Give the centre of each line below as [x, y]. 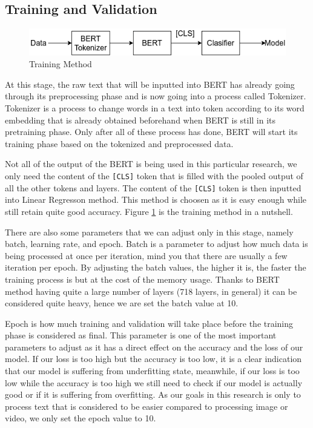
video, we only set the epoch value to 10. [81, 418]
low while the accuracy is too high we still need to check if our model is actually [154, 382]
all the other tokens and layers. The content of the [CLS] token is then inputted [153, 187]
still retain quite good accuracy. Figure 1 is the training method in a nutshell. [149, 211]
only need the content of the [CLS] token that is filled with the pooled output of [154, 176]
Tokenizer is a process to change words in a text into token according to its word [155, 108]
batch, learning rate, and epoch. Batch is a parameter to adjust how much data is [156, 244]
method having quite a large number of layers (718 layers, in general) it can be [151, 291]
